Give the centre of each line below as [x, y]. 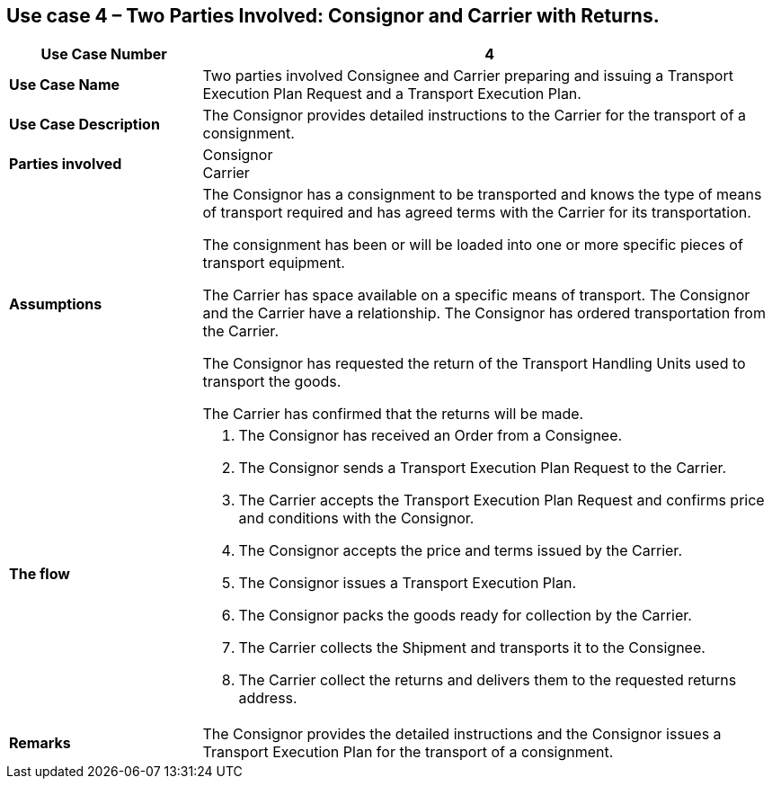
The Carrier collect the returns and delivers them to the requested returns [488, 680]
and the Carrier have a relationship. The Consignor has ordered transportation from [484, 313]
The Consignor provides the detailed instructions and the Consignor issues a [462, 734]
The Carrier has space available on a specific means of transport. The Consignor [476, 295]
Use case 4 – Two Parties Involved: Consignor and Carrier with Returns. [333, 16]
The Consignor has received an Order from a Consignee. [430, 436]
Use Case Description [84, 125]
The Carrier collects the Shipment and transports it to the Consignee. [472, 648]
